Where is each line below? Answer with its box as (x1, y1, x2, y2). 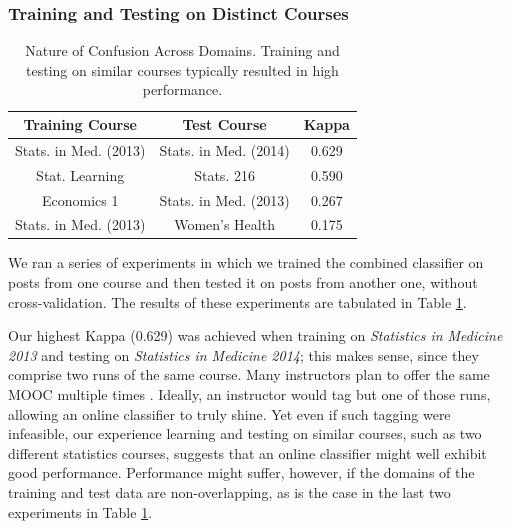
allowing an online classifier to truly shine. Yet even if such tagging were (8, 403, 451, 424)
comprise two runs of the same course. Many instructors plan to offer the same (8, 364, 490, 385)
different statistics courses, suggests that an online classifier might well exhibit (8, 442, 487, 463)
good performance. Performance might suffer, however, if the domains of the (8, 462, 475, 483)
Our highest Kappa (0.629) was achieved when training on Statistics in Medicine (8, 325, 503, 346)
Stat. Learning (36, 164, 125, 185)
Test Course (182, 114, 267, 134)
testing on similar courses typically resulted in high (26, 59, 339, 80)
